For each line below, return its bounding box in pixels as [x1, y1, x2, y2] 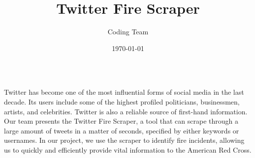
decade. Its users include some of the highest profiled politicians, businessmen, [4, 96, 240, 106]
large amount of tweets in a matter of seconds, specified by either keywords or [4, 125, 239, 135]
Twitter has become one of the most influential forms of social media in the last [4, 87, 244, 97]
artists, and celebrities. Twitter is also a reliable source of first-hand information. [4, 106, 248, 116]
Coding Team [107, 26, 149, 37]
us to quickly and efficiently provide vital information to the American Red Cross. [4, 144, 252, 155]
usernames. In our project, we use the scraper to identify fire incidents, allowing [4, 135, 245, 145]
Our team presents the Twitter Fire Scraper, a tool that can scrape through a [4, 116, 238, 126]
